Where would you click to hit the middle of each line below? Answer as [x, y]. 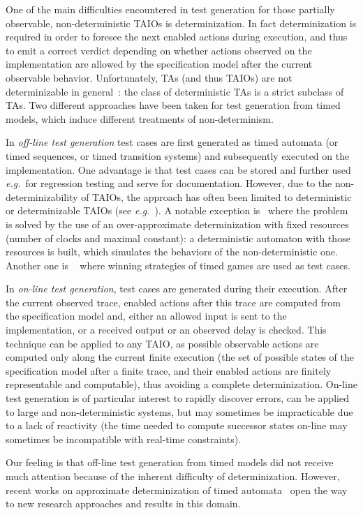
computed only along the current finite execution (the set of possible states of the [180, 357]
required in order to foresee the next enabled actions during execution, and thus [177, 37]
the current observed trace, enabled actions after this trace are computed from [173, 302]
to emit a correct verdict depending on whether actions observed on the [159, 50]
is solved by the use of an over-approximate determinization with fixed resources [177, 224]
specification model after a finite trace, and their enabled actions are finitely [169, 370]
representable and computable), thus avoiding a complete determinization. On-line [181, 384]
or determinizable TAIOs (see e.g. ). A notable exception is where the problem [177, 210]
